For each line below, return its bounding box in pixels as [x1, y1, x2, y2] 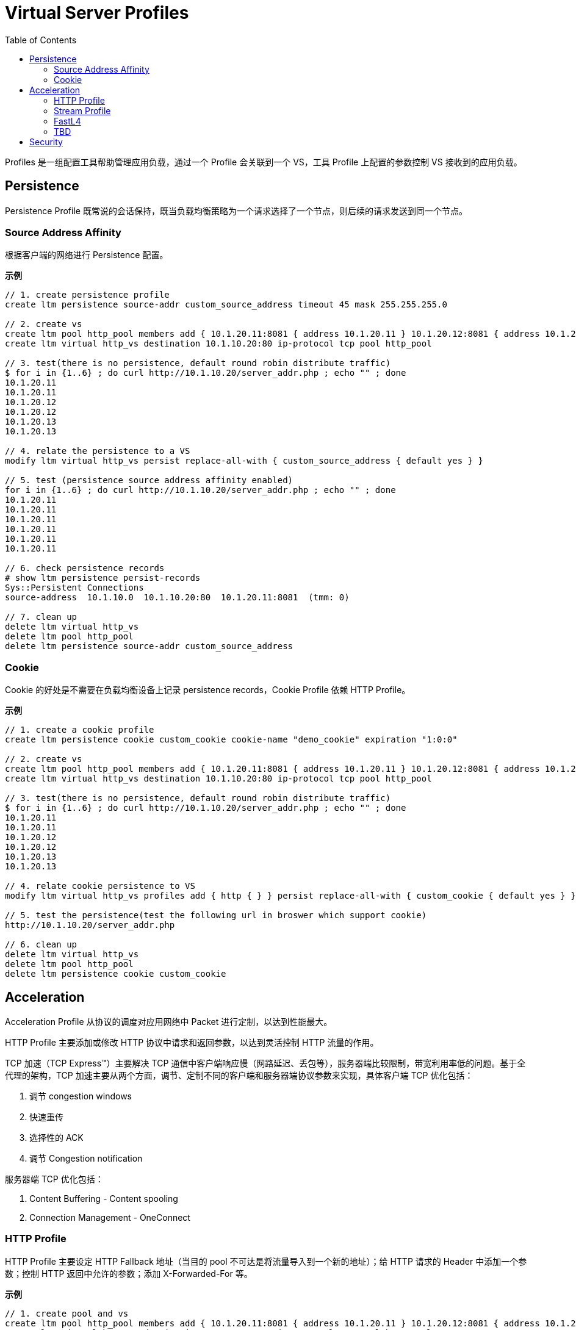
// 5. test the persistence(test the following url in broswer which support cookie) [5, 910, 427, 921]
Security [29, 136, 63, 147]
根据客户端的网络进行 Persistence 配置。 [5, 250, 168, 261]
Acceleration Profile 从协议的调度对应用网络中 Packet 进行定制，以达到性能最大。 [5, 1016, 333, 1027]
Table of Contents [5, 34, 77, 45]
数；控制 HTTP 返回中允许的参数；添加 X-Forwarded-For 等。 [5, 1268, 253, 1279]
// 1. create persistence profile [5, 290, 170, 300]
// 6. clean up [5, 940, 77, 950]
